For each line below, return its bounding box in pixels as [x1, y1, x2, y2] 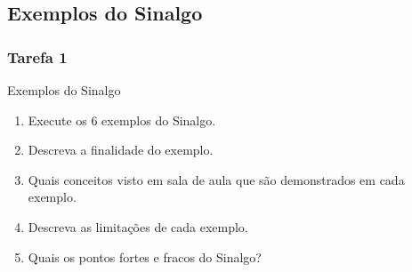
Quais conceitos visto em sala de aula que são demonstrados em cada [28, 170, 405, 188]
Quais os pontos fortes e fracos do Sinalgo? [28, 247, 262, 266]
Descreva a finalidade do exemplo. [28, 140, 214, 159]
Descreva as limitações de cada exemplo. [28, 217, 248, 236]
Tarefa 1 [7, 45, 68, 68]
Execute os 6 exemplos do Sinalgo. [28, 110, 216, 129]
